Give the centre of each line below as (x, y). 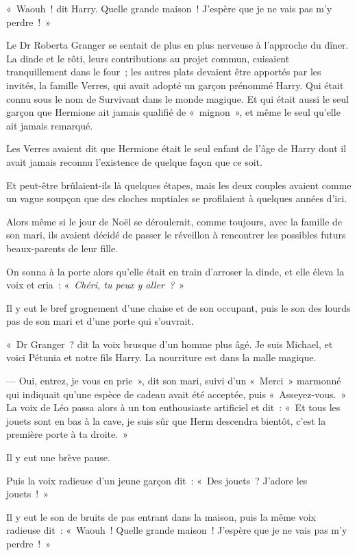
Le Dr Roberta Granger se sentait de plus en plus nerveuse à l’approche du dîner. (177, 45)
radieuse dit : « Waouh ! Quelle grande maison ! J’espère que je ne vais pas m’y (177, 530)
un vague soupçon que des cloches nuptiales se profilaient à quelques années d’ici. (177, 198)
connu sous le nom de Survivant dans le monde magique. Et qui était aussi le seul (178, 98)
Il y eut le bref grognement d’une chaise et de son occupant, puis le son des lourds (178, 307)
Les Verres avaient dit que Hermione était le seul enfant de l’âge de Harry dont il (176, 148)
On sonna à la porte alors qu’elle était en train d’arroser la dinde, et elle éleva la (175, 271)
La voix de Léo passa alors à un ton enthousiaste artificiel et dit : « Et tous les (173, 407)
